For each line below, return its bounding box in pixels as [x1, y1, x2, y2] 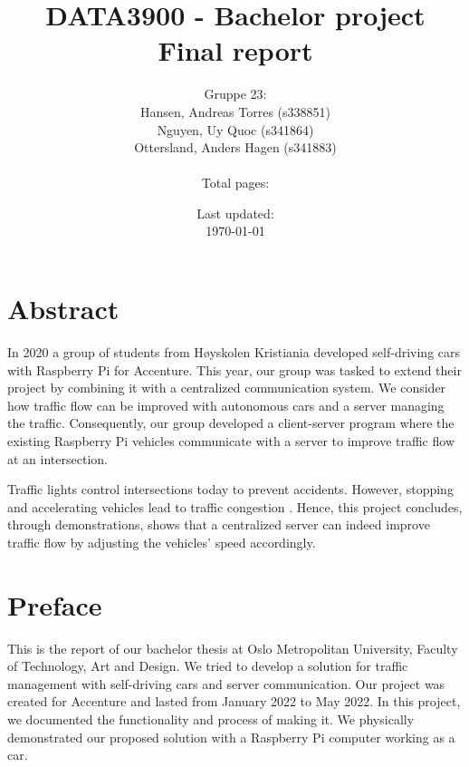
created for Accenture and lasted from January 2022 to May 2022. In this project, [7, 692, 461, 711]
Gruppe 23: [204, 84, 267, 103]
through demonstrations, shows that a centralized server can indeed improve [7, 515, 430, 534]
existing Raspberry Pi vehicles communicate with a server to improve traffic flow [7, 431, 455, 450]
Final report [158, 32, 313, 69]
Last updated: [196, 203, 274, 222]
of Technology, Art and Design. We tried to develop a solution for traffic [7, 656, 408, 675]
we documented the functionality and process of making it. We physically [7, 710, 415, 729]
